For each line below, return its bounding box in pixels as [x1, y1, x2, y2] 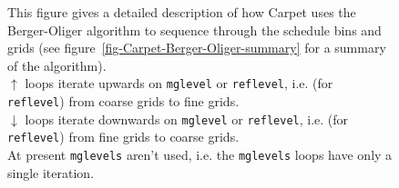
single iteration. [7, 163, 95, 182]
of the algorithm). [7, 55, 107, 74]
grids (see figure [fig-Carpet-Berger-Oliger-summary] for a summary [7, 38, 386, 57]
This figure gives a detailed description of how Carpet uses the [7, 3, 356, 21]
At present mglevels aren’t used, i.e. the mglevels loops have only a [7, 145, 393, 163]
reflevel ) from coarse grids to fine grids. [7, 92, 240, 111]
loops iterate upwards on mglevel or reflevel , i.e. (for [25, 74, 333, 93]
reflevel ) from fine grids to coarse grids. [7, 127, 240, 146]
